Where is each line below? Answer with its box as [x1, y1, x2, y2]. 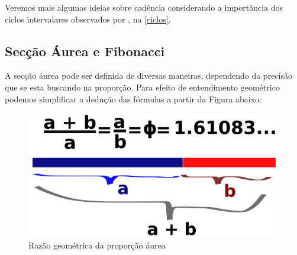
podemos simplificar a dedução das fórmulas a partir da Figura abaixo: [5, 92, 262, 105]
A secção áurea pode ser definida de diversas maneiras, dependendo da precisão [5, 69, 292, 82]
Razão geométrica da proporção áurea [28, 238, 166, 251]
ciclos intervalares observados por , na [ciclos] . [5, 12, 171, 25]
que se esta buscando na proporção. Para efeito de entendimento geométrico [5, 80, 280, 93]
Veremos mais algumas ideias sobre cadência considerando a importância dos [5, 1, 283, 13]
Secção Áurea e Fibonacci [5, 41, 165, 60]
